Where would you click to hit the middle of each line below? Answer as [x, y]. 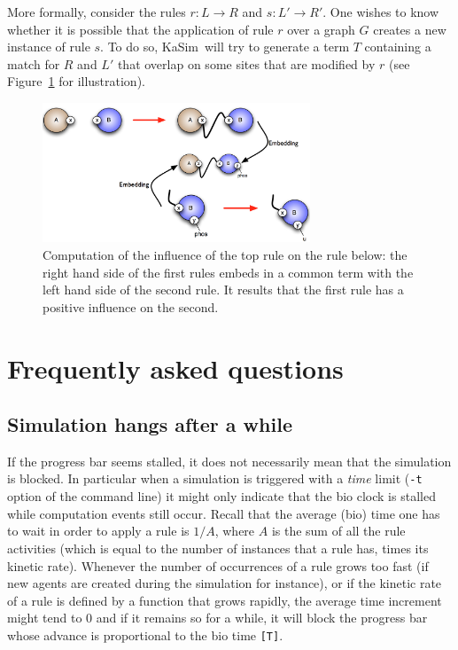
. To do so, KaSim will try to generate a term [225, 47]
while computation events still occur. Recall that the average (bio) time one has [224, 513]
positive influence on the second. [131, 306]
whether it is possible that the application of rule [140, 29]
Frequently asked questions [175, 368]
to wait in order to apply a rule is [98, 531]
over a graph [321, 29]
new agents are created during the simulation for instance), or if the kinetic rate [225, 583]
